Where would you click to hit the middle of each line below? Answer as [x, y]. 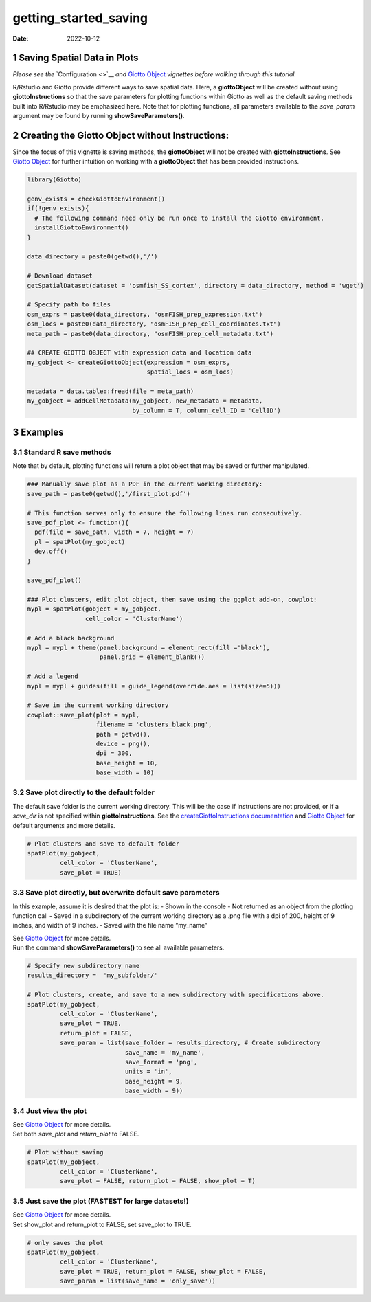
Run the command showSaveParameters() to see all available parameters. [119, 947]
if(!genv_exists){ [58, 209]
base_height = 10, [127, 763]
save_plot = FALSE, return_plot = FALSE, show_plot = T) [157, 1181]
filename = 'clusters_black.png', [154, 725]
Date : [21, 38]
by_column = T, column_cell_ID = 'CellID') [206, 410]
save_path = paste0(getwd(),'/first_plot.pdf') [109, 494]
